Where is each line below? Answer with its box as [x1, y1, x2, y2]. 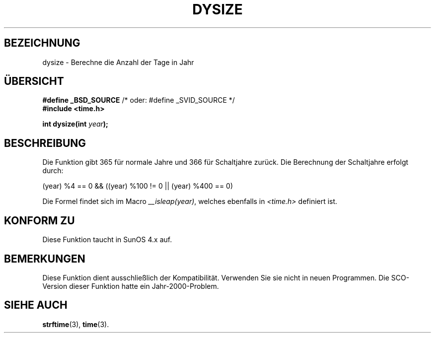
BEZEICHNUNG [4, 37, 80, 50]
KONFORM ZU [4, 214, 75, 227]
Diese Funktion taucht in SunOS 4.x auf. [42, 235, 172, 244]
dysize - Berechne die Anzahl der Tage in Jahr [42, 58, 194, 67]
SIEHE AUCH [4, 299, 68, 312]
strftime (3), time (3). [42, 320, 109, 329]
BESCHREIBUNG [4, 136, 86, 149]
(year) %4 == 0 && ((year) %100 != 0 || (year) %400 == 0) [42, 182, 233, 191]
